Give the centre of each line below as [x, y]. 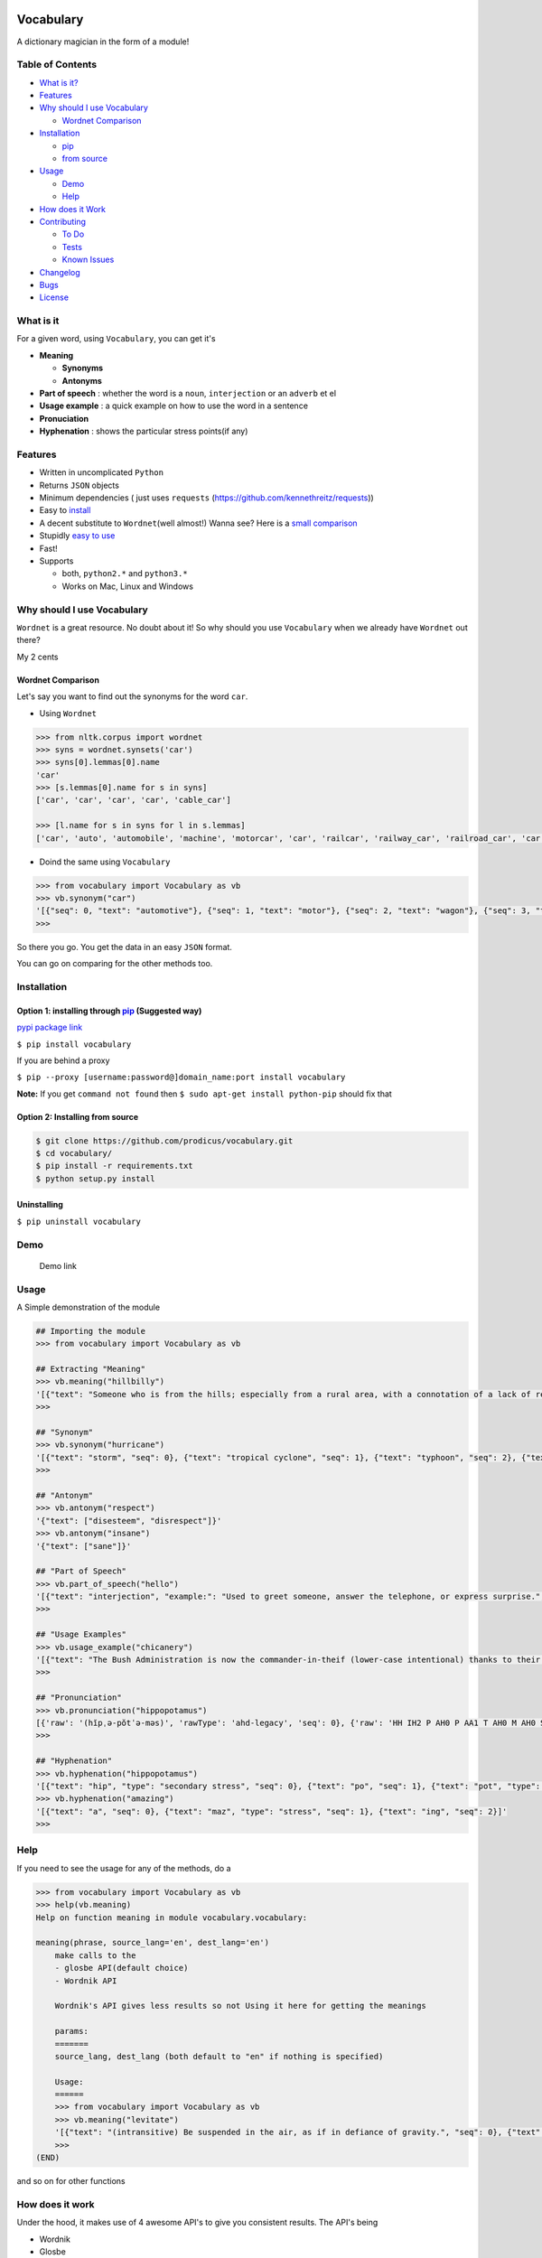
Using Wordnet [68, 713]
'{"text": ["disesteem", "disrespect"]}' [129, 1521]
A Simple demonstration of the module [89, 1307]
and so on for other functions [71, 2181]
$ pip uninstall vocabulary [79, 1221]
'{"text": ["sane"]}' [84, 1546]
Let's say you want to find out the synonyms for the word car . [132, 696]
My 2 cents [37, 657]
